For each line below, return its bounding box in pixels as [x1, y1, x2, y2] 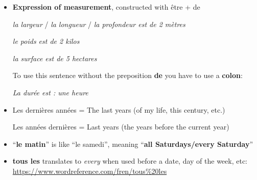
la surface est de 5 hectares [12, 53, 97, 63]
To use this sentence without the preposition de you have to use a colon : [12, 70, 243, 81]
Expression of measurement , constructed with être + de [12, 2, 200, 12]
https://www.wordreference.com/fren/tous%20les [12, 165, 167, 176]
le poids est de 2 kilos [12, 36, 80, 46]
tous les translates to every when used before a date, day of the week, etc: [12, 156, 248, 166]
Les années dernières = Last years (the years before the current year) [12, 121, 229, 132]
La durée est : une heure [12, 87, 88, 97]
